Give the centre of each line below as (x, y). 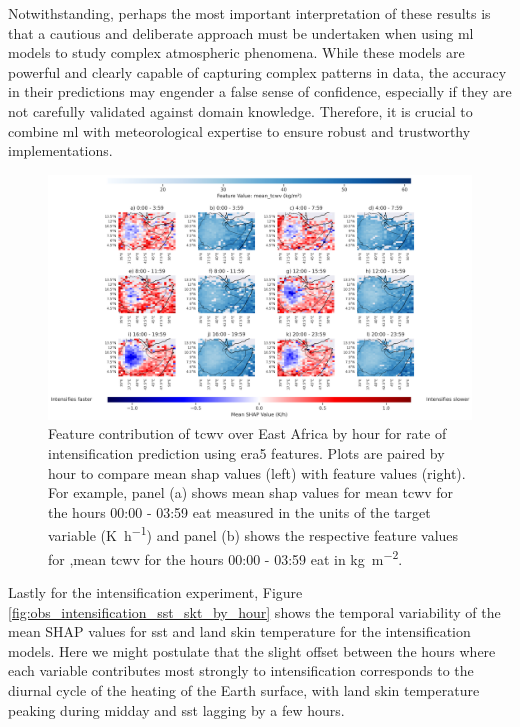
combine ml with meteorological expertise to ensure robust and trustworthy (239, 130)
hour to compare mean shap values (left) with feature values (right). (257, 472)
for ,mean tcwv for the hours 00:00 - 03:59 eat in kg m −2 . (225, 557)
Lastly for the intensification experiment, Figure (155, 591)
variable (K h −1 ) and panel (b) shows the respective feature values (253, 534)
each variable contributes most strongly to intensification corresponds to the (241, 670)
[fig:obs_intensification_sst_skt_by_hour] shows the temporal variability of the (254, 611)
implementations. (60, 150)
